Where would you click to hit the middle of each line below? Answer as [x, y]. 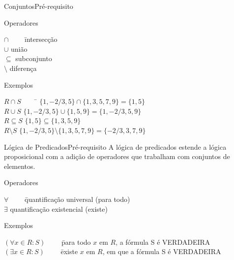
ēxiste [69, 251]
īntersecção [41, 39]
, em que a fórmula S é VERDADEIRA [162, 251]
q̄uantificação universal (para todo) [77, 199]
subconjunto [34, 58]
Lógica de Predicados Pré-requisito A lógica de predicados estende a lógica [115, 146]
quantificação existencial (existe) [59, 209]
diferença [23, 68]
